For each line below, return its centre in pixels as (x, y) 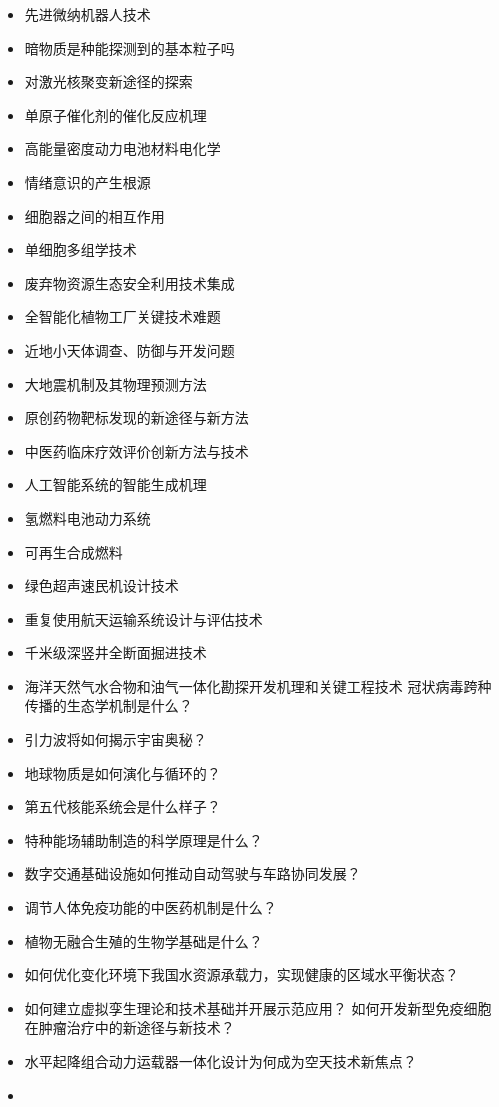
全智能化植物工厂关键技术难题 (122, 316)
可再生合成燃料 (73, 551)
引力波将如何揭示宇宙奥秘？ (115, 739)
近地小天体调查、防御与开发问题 (129, 349)
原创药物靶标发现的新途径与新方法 (136, 417)
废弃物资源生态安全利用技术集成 (129, 282)
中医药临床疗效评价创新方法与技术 (136, 450)
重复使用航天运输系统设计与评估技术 (143, 618)
